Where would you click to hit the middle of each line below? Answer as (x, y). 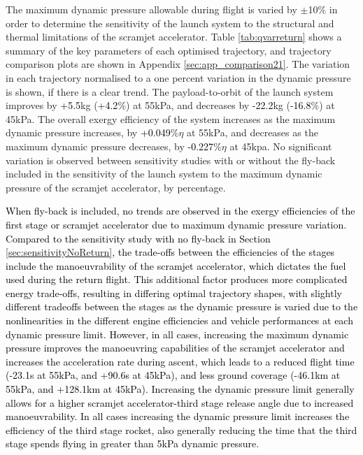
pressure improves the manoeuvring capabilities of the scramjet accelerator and (175, 348)
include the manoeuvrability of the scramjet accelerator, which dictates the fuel (176, 265)
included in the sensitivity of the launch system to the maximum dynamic (164, 174)
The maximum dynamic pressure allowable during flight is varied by (151, 9)
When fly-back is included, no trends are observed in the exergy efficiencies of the (180, 211)
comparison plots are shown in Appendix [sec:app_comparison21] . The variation (178, 64)
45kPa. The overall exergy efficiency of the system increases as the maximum (171, 118)
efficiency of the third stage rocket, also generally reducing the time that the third (181, 429)
